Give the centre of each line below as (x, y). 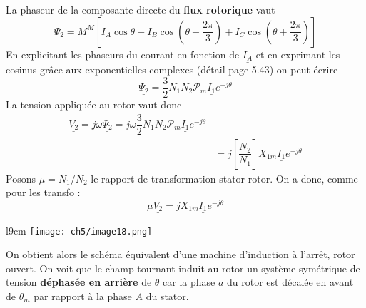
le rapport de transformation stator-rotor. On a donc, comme (224, 178)
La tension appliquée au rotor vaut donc (94, 104)
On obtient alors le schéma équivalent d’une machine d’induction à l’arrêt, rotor (181, 254)
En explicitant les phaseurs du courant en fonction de (123, 54)
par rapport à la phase (83, 296)
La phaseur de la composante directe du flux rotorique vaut (141, 9)
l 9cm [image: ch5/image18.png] (79, 230)
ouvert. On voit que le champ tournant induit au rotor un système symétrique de (183, 268)
